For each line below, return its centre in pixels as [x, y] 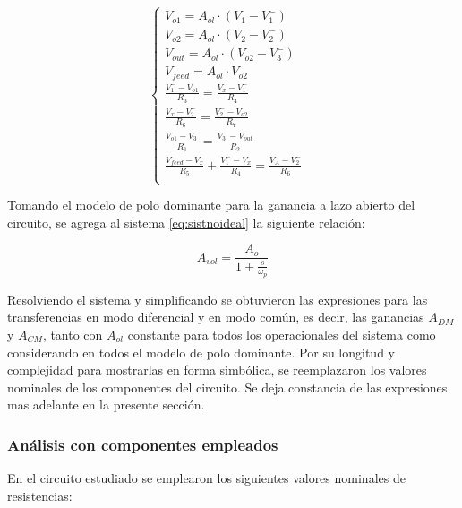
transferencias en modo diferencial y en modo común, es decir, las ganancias [216, 317]
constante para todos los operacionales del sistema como [282, 334]
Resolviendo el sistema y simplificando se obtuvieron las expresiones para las [218, 299]
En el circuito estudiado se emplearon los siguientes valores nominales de [206, 478]
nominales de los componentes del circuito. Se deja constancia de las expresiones [227, 387]
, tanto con [73, 334]
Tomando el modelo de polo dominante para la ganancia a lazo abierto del [211, 205]
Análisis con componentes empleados [143, 444]
